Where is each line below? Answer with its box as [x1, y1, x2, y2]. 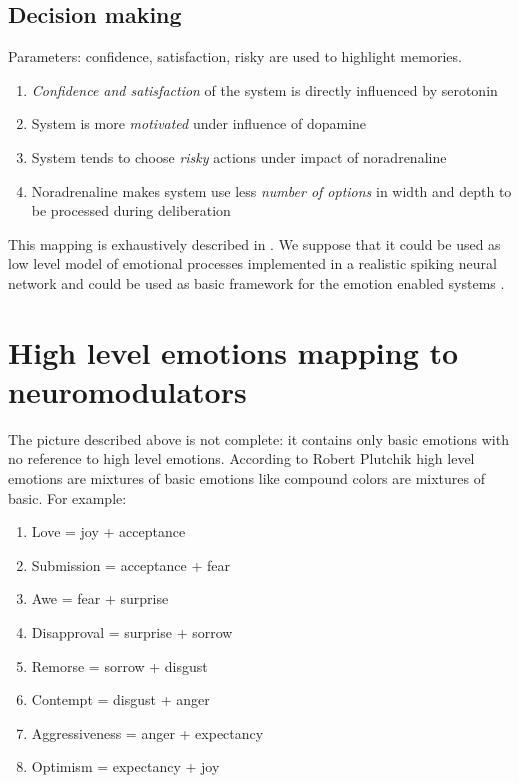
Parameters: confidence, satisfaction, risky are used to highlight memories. [8, 46, 462, 67]
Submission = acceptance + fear [31, 554, 230, 575]
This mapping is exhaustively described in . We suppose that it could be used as [8, 233, 501, 254]
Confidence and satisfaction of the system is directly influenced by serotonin [31, 79, 498, 100]
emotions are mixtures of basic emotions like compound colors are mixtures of [8, 468, 486, 489]
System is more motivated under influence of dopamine [31, 113, 367, 134]
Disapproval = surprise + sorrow [31, 622, 233, 643]
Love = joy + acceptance [31, 521, 186, 542]
